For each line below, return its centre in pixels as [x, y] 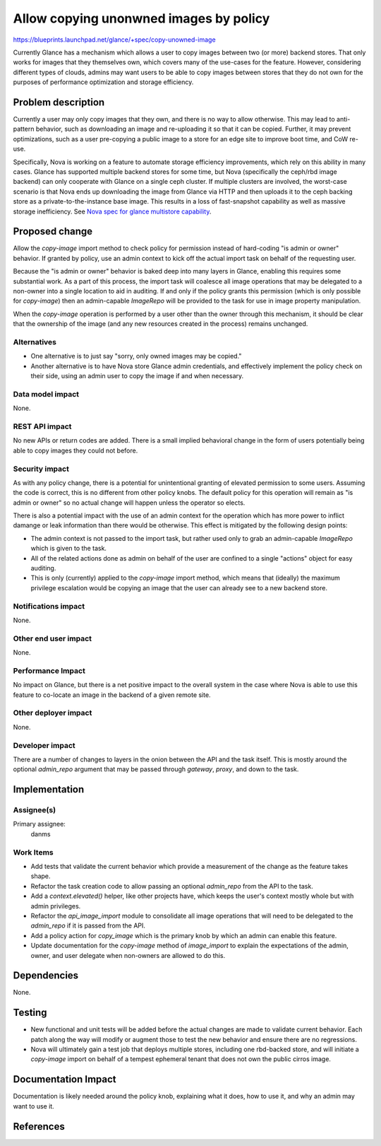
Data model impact [46, 394]
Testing [30, 1013]
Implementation [49, 789]
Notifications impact [49, 606]
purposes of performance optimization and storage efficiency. [103, 82]
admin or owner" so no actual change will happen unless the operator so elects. [129, 503]
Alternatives [35, 341]
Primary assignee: [40, 824]
